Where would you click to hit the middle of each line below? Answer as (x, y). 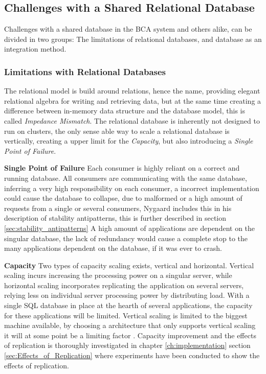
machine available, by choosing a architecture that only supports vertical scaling (130, 325)
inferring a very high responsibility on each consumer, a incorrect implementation (132, 188)
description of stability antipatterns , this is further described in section (115, 218)
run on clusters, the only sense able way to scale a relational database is (117, 131)
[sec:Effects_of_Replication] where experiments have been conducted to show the (132, 355)
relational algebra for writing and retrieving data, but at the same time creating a (133, 100)
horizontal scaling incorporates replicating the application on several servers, (124, 285)
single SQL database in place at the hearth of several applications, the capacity (128, 305)
